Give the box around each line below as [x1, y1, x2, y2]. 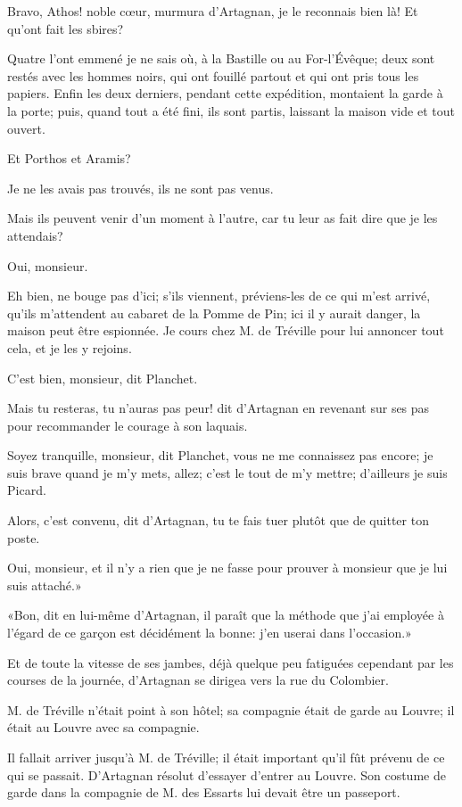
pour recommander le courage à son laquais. [7, 416, 248, 434]
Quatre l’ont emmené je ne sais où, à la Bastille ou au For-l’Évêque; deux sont [7, 49, 435, 68]
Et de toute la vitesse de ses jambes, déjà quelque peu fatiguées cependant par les [7, 653, 454, 671]
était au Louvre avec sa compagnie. [7, 718, 200, 737]
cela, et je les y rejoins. [7, 338, 132, 357]
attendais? [7, 226, 63, 244]
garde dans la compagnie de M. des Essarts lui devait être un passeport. [7, 783, 400, 802]
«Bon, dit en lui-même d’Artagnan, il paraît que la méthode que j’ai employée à [7, 605, 444, 624]
